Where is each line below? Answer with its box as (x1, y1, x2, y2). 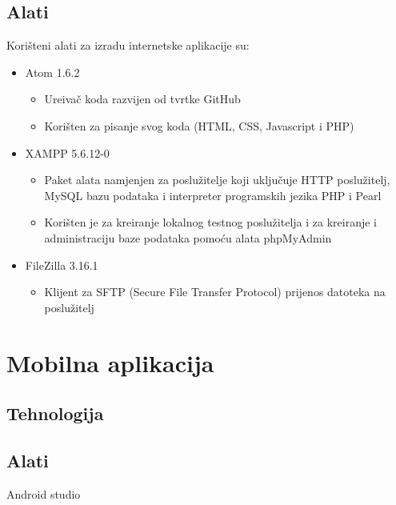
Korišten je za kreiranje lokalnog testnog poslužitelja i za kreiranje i (44, 214, 377, 230)
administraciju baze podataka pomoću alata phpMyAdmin (44, 229, 332, 246)
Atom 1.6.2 (25, 63, 80, 80)
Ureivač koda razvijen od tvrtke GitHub (44, 90, 241, 107)
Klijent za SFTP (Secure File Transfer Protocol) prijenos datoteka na (44, 283, 386, 300)
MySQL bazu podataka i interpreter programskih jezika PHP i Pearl (44, 186, 382, 203)
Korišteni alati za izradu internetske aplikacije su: (6, 37, 250, 54)
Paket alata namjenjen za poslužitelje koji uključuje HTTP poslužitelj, (44, 171, 390, 188)
